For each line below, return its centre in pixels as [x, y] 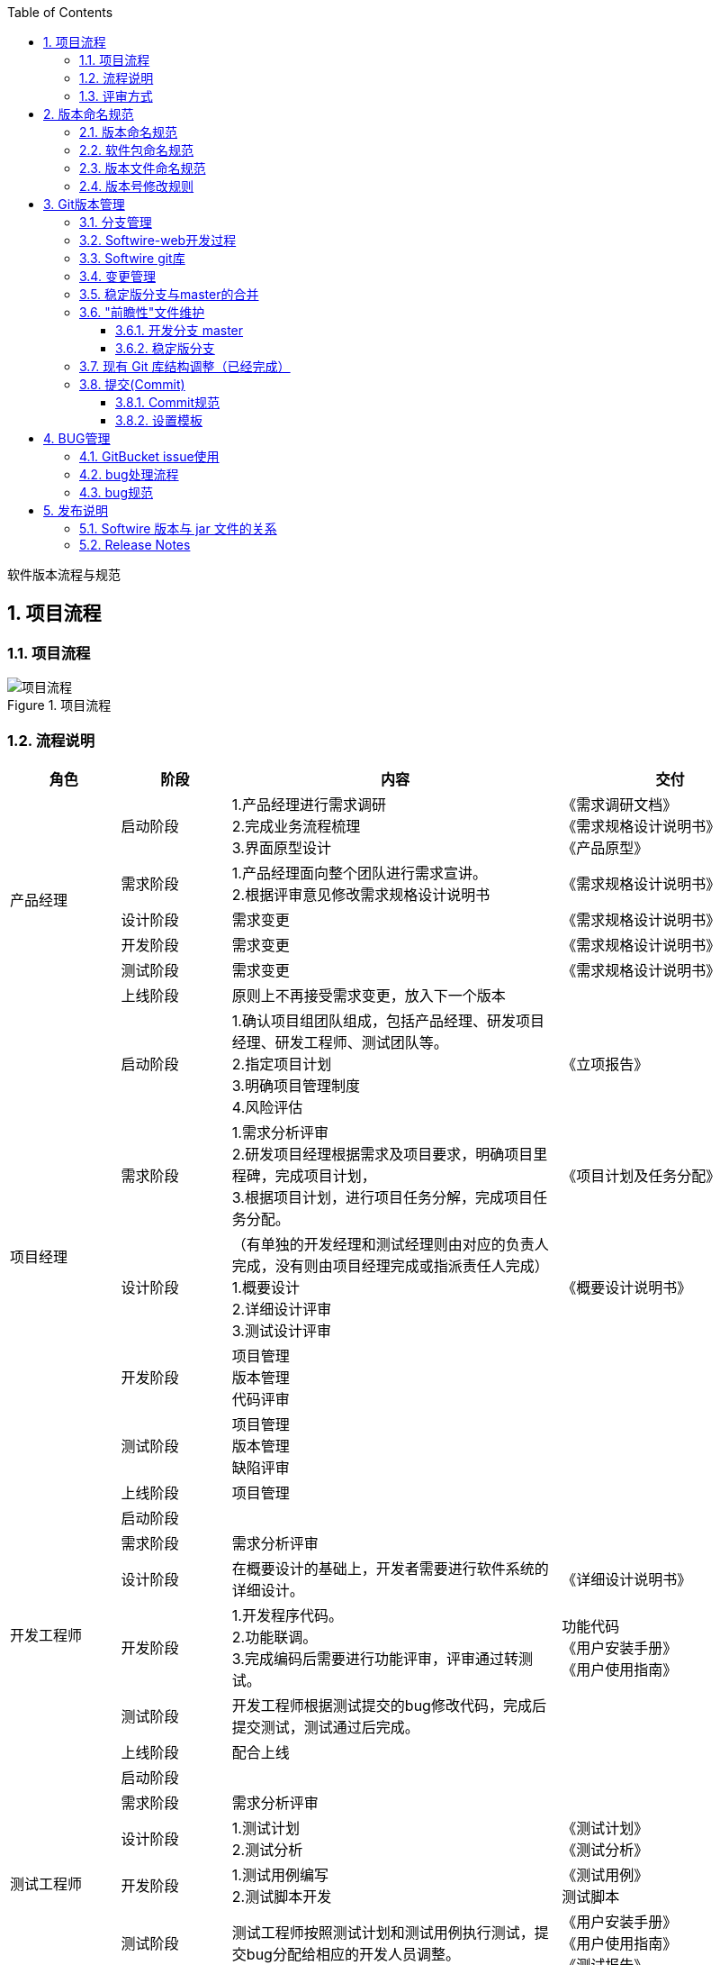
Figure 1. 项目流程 [59, 705]
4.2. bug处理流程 [129, 474]
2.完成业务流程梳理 [296, 826]
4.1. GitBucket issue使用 [149, 456]
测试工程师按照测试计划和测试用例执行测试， [383, 1932]
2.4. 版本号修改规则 [137, 186]
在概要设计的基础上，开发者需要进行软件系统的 [390, 1568]
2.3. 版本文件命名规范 [143, 168]
